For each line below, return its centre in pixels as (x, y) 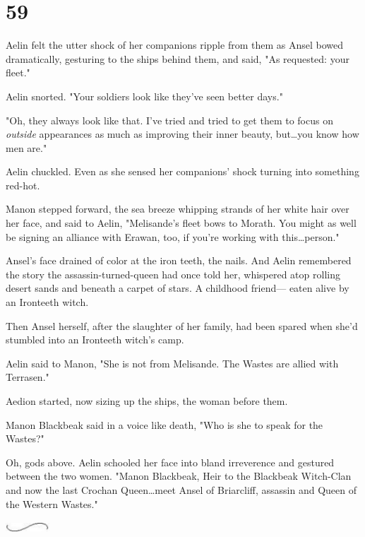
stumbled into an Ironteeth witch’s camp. (95, 340)
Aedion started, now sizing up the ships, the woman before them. (147, 401)
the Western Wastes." (52, 503)
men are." (26, 147)
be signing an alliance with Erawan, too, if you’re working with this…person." (173, 236)
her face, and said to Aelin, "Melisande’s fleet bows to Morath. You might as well (181, 223)
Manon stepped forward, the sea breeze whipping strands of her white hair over (178, 209)
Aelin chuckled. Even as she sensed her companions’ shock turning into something (182, 171)
